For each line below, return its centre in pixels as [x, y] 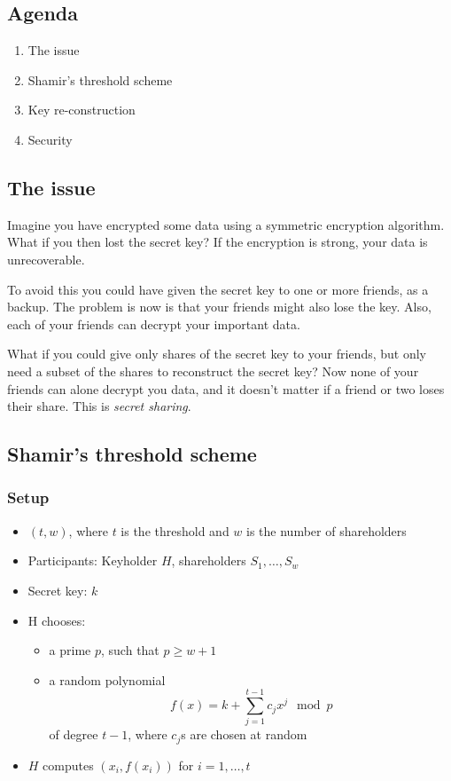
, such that [130, 650]
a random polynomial [107, 679]
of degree [74, 734]
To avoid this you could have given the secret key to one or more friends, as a [218, 289]
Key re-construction [82, 110]
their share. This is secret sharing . [99, 406]
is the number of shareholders [327, 530]
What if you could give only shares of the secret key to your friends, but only [217, 354]
